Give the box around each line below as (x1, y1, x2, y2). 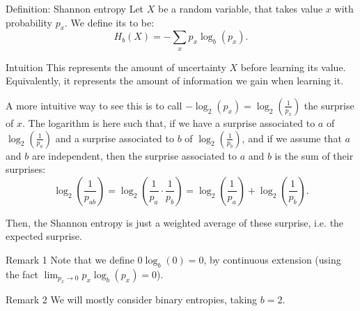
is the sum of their (274, 148, 354, 162)
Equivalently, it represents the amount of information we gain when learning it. (6, 73, 344, 88)
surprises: (6, 162, 46, 176)
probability (6, 15, 52, 29)
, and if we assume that (242, 130, 342, 145)
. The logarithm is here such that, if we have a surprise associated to (22, 115, 315, 130)
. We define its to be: (65, 15, 155, 29)
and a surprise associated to (55, 130, 174, 145)
